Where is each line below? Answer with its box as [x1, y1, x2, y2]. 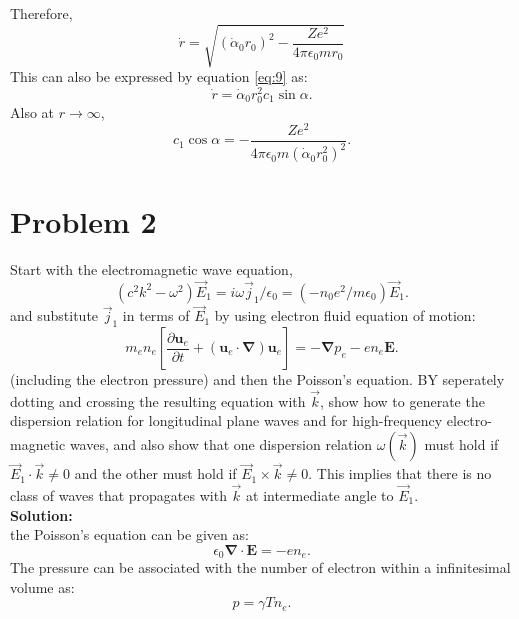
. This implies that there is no [308, 463, 492, 484]
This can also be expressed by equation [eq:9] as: [10, 66, 308, 87]
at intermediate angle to [246, 485, 394, 506]
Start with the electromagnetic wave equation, [10, 259, 293, 280]
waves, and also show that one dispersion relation [69, 434, 373, 454]
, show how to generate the [319, 390, 485, 411]
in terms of [122, 305, 190, 326]
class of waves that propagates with [10, 485, 227, 506]
